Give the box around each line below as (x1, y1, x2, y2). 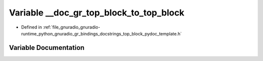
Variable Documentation (9, 44, 85, 52)
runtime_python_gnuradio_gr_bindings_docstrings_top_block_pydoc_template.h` (21, 30, 182, 36)
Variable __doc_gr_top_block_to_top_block (9, 7, 185, 18)
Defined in (21, 24, 42, 30)
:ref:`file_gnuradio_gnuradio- (43, 24, 100, 30)
